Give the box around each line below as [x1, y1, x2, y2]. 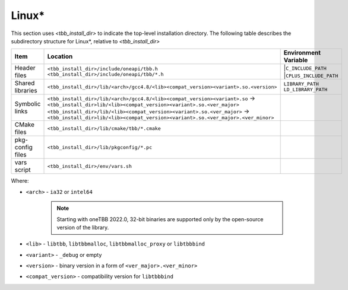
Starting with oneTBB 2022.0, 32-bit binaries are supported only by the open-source [56, 215, 264, 222]
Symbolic [14, 100, 41, 108]
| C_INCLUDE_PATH [283, 64, 327, 72]
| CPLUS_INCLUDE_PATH [283, 71, 338, 79]
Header [14, 64, 36, 72]
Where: [11, 177, 29, 184]
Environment [283, 49, 321, 57]
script [14, 166, 31, 174]
